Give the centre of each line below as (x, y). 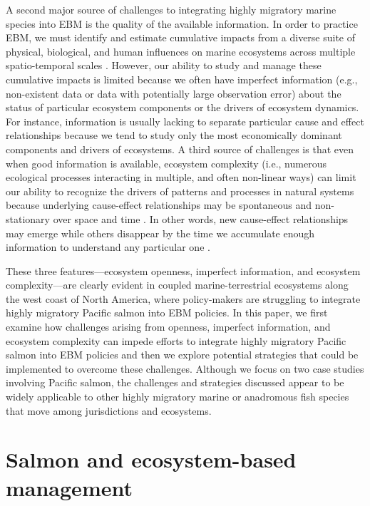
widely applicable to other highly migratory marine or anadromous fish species (178, 397)
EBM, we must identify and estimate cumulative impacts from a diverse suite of (181, 37)
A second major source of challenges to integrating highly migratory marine (171, 9)
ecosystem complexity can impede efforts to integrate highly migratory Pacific (176, 340)
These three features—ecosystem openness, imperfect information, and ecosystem (183, 270)
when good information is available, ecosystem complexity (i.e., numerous (166, 163)
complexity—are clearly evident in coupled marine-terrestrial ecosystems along (177, 285)
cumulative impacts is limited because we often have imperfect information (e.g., (182, 79)
